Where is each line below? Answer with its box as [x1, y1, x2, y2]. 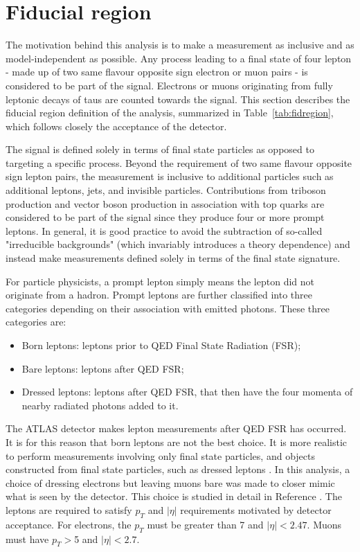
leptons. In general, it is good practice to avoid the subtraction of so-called [6, 223, 323, 238]
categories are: [6, 314, 66, 329]
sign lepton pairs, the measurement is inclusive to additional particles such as [6, 169, 334, 184]
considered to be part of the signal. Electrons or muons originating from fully [6, 78, 333, 92]
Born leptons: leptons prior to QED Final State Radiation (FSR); [21, 338, 301, 352]
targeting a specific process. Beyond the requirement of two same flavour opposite [6, 155, 352, 170]
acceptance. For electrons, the [6, 517, 132, 531]
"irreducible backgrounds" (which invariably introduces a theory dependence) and [6, 237, 350, 251]
